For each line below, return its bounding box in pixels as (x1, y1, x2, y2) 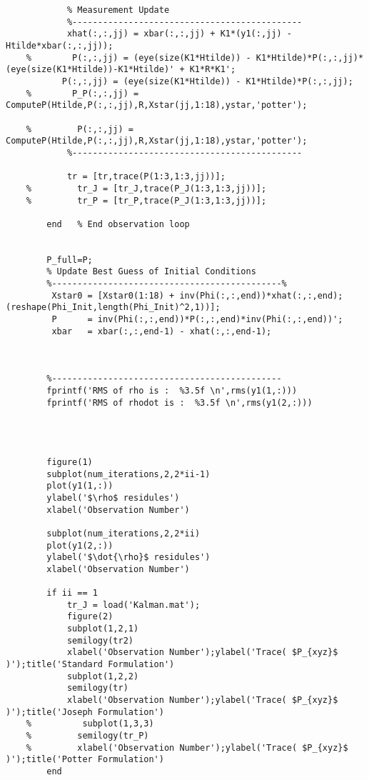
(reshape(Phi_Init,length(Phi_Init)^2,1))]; (6, 302, 221, 313)
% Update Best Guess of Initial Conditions (46, 266, 256, 277)
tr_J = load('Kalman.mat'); (66, 599, 201, 610)
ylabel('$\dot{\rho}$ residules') (46, 552, 211, 563)
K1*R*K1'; (189, 64, 236, 75)
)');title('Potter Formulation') (6, 754, 164, 765)
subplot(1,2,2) (66, 671, 139, 681)
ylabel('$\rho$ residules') (46, 492, 180, 503)
